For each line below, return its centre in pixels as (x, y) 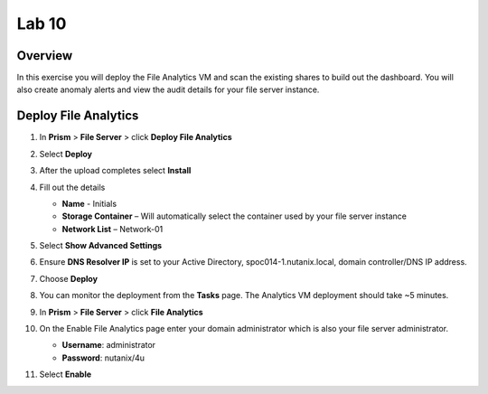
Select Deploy (66, 154)
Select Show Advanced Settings (101, 246)
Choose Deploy (69, 278)
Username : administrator (109, 345)
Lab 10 (42, 23)
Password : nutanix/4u (103, 358)
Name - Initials (89, 203)
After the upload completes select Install (115, 171)
